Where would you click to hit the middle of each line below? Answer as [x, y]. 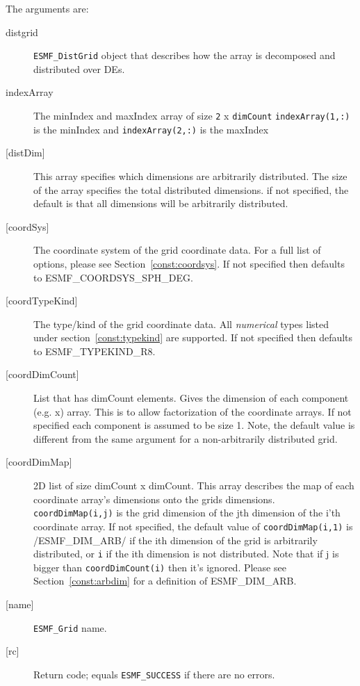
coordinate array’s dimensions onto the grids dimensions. [154, 499]
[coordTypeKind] [42, 301]
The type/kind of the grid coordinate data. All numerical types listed [181, 324]
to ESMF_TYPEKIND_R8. [95, 351]
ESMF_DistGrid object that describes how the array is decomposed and [185, 55]
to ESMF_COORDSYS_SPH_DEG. [113, 277]
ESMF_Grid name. [70, 627]
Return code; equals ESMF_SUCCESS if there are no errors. [154, 674]
